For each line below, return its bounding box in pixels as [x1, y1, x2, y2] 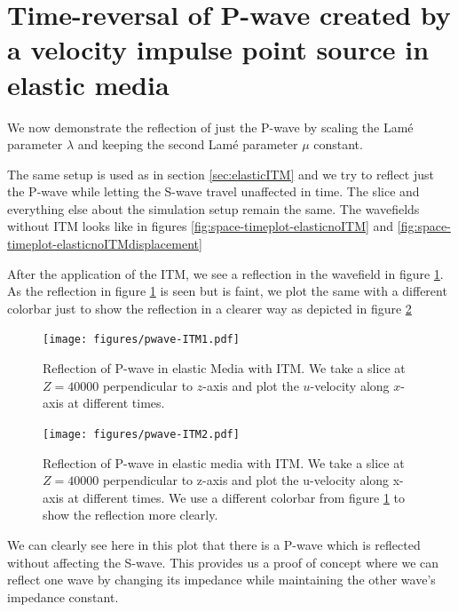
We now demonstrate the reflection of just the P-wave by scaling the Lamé [7, 117, 414, 136]
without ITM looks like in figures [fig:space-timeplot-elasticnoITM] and [7, 217, 394, 235]
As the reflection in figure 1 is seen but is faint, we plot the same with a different [7, 282, 447, 300]
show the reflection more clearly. [43, 505, 218, 524]
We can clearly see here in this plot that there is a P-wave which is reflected [7, 535, 421, 553]
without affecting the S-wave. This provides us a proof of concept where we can [7, 552, 439, 571]
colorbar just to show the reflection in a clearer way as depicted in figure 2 [7, 298, 412, 317]
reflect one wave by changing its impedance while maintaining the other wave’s [7, 570, 436, 589]
